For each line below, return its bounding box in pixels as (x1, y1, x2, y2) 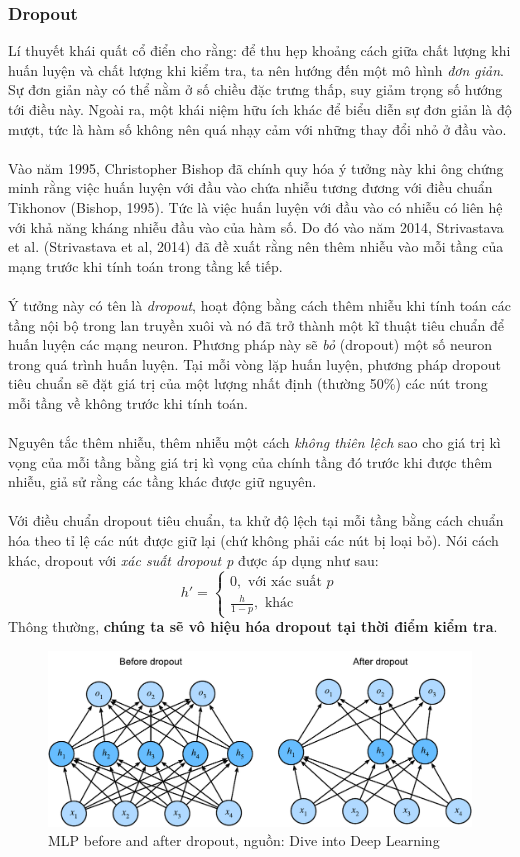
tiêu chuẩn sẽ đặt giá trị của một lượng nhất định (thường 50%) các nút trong (8, 373, 488, 394)
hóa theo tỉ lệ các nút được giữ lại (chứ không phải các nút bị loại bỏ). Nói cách (8, 530, 499, 551)
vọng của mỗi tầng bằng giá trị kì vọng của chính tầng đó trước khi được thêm (8, 451, 493, 472)
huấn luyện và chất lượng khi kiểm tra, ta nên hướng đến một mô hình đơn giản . (8, 59, 504, 80)
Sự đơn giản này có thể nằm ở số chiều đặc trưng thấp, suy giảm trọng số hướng (8, 79, 503, 100)
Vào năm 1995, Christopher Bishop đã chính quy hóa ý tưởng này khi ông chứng (8, 157, 504, 178)
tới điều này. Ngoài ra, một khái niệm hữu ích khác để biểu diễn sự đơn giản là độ (8, 99, 512, 119)
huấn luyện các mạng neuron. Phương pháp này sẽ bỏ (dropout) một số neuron (8, 334, 492, 355)
